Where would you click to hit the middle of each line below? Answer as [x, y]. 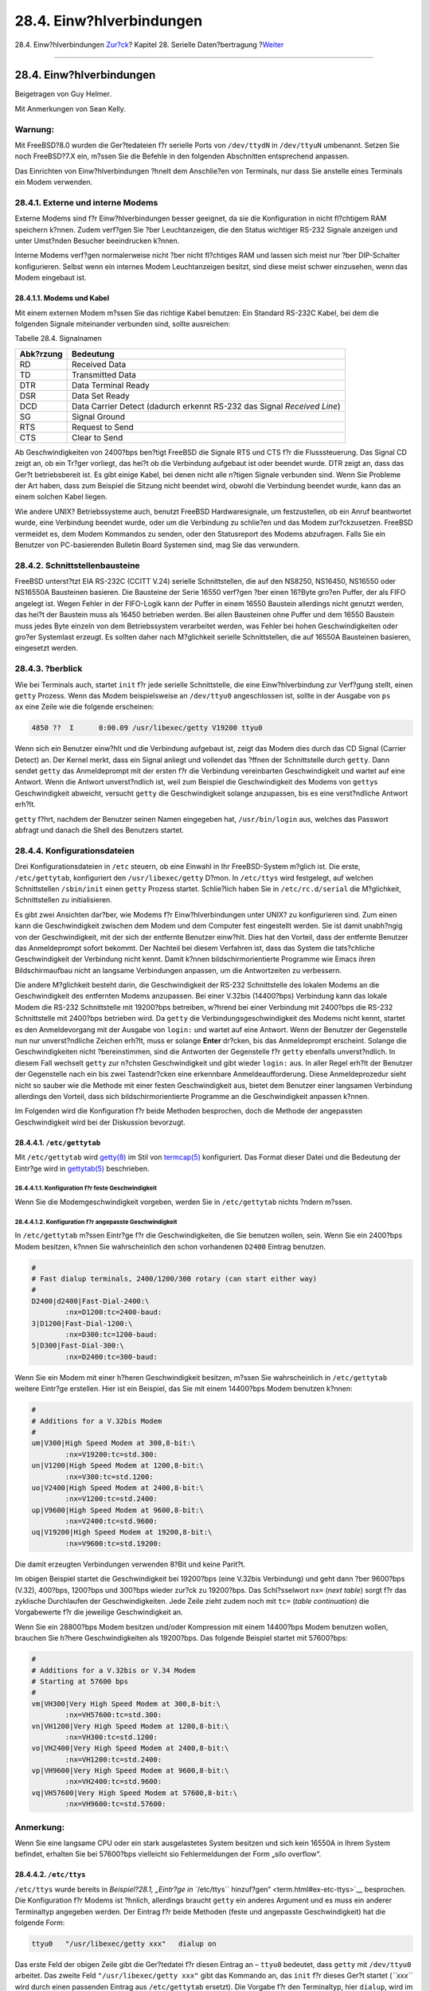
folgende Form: [40, 1923]
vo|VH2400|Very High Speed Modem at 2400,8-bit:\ [130, 1748]
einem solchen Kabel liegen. [61, 497]
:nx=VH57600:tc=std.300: [113, 1715]
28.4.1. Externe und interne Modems [86, 202]
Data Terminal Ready [111, 385]
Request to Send [103, 427]
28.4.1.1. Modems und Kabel [62, 298]
